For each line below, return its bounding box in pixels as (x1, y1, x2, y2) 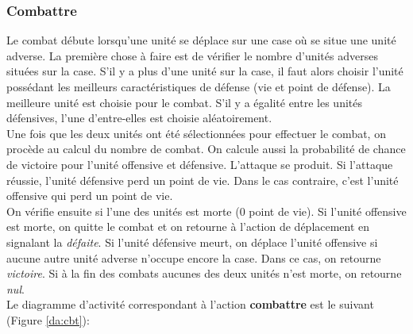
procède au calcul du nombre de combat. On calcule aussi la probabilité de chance (6, 140, 406, 157)
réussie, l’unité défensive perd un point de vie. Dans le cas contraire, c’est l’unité (6, 171, 399, 188)
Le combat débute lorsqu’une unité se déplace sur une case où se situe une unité (6, 32, 396, 48)
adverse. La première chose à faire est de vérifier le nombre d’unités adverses (6, 47, 378, 63)
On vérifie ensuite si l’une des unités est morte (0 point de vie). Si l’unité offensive (6, 202, 407, 219)
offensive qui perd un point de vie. (6, 187, 173, 204)
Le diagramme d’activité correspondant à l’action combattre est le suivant (6, 296, 374, 313)
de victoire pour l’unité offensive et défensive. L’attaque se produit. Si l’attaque (6, 155, 393, 172)
